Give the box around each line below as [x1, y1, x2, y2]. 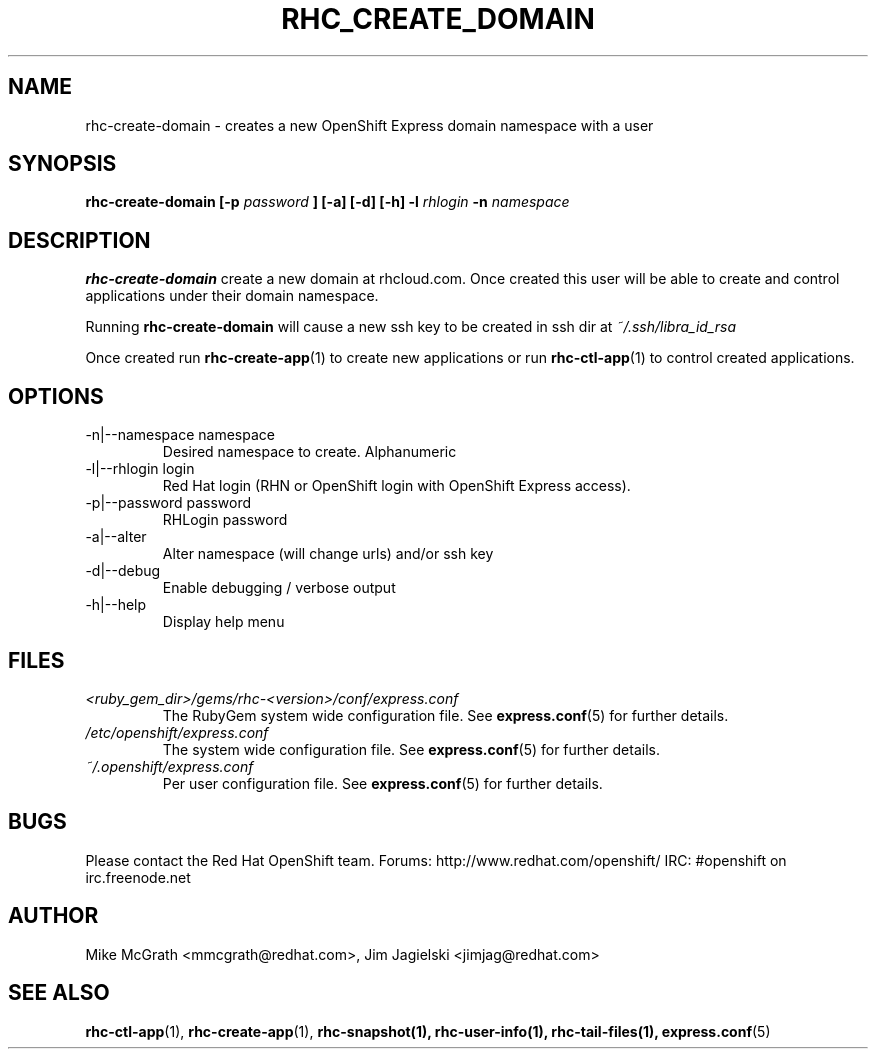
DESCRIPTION [8, 227, 151, 253]
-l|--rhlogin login [85, 460, 195, 478]
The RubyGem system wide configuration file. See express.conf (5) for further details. [162, 706, 729, 724]
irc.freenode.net [85, 868, 191, 886]
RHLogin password [162, 511, 288, 529]
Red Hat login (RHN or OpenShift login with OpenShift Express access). [162, 477, 631, 495]
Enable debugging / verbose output [162, 579, 396, 597]
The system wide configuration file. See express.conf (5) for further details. [162, 740, 660, 758]
